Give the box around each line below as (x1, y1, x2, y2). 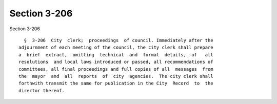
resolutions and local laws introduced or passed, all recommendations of (18, 59, 213, 65)
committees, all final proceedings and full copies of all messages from (18, 66, 213, 72)
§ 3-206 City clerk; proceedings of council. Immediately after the (24, 37, 213, 43)
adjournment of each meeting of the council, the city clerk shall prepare (18, 45, 213, 51)
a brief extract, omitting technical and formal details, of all (18, 52, 213, 57)
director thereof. (18, 88, 65, 93)
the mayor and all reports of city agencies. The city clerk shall (18, 73, 213, 79)
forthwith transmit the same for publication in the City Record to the (18, 80, 213, 87)
